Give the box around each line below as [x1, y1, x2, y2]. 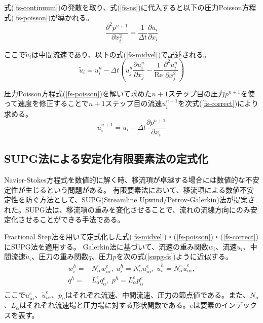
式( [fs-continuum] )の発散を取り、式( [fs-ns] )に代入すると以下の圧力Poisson [4, 2, 242, 12]
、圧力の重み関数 [31, 251, 89, 262]
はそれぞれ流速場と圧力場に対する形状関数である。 [19, 300, 190, 310]
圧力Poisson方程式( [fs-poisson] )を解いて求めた [4, 88, 152, 98]
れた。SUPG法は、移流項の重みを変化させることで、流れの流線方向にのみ [4, 204, 250, 214]
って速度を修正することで [4, 98, 89, 109]
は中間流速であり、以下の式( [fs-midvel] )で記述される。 [31, 49, 211, 59]
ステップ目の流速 [105, 98, 162, 109]
